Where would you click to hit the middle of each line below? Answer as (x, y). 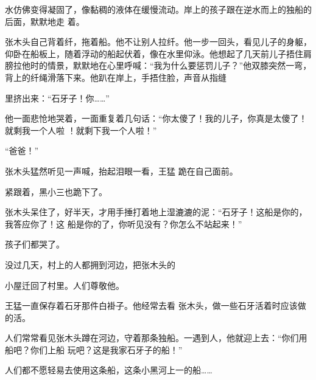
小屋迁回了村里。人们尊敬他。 (65, 285)
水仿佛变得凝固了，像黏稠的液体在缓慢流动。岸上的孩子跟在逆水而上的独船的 (158, 9)
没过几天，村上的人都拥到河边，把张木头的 (90, 264)
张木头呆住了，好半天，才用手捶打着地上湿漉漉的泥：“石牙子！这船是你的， (156, 212)
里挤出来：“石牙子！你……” (57, 98)
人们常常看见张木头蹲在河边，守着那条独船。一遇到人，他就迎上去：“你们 (152, 338)
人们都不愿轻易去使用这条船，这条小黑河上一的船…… (109, 370)
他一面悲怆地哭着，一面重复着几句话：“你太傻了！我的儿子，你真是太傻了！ (156, 118)
